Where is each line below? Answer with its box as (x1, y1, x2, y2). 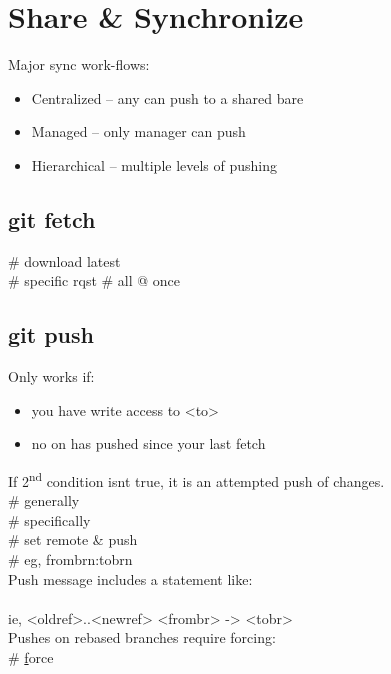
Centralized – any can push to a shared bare (31, 87, 304, 108)
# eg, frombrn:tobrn (8, 548, 133, 569)
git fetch (8, 203, 96, 234)
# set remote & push (8, 529, 138, 550)
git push (8, 319, 94, 350)
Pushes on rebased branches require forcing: (8, 627, 276, 648)
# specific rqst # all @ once (8, 270, 181, 291)
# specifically (8, 509, 91, 530)
